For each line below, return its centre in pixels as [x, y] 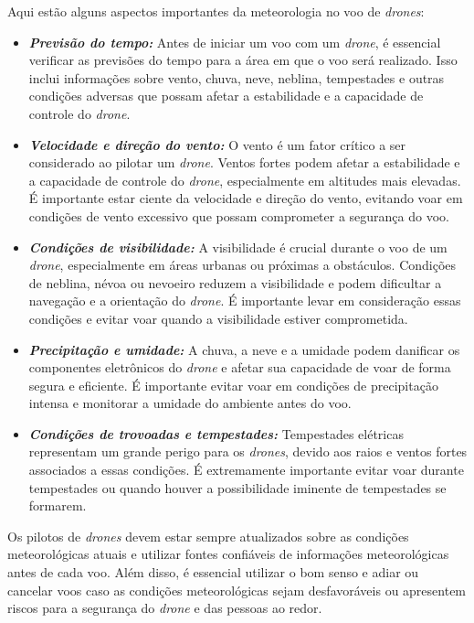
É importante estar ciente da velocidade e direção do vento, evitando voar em [246, 198]
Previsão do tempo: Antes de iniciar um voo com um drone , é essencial [235, 42]
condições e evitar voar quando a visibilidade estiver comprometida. [218, 318]
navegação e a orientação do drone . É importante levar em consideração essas [245, 301]
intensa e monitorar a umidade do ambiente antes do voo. [190, 403]
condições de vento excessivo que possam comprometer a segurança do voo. [239, 215]
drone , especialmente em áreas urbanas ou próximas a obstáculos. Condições [242, 265]
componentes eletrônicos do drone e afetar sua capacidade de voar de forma [240, 367]
